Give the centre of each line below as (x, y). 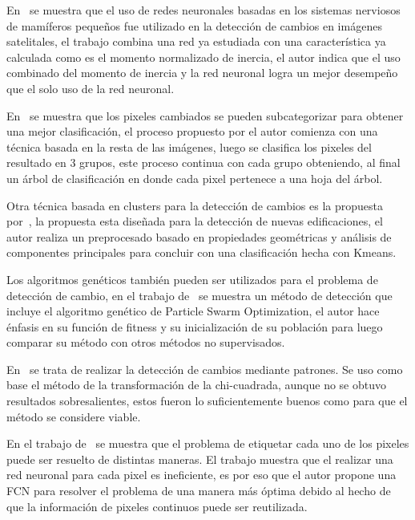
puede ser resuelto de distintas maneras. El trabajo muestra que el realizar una (200, 459)
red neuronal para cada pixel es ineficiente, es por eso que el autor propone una (201, 475)
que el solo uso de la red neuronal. (91, 88)
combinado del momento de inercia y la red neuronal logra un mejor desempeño (202, 73)
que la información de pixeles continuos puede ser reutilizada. (157, 506)
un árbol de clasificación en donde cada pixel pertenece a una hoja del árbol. (195, 178)
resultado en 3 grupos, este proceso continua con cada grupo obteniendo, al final (203, 162)
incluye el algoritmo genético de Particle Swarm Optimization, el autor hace (193, 311)
